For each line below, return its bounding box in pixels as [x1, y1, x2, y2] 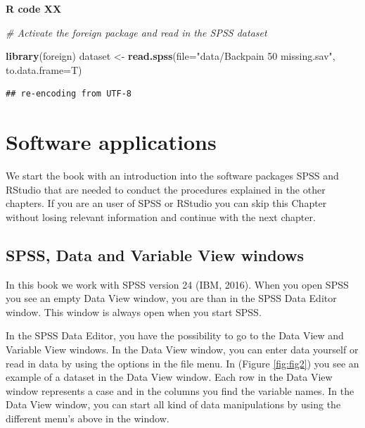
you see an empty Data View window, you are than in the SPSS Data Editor [6, 291, 337, 306]
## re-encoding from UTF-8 [6, 89, 132, 99]
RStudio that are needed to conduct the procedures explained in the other [6, 182, 326, 196]
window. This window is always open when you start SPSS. [6, 304, 262, 319]
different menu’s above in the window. [6, 411, 169, 426]
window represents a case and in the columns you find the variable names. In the [6, 383, 354, 398]
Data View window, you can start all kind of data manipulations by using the [6, 397, 341, 412]
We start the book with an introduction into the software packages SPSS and [6, 168, 339, 183]
